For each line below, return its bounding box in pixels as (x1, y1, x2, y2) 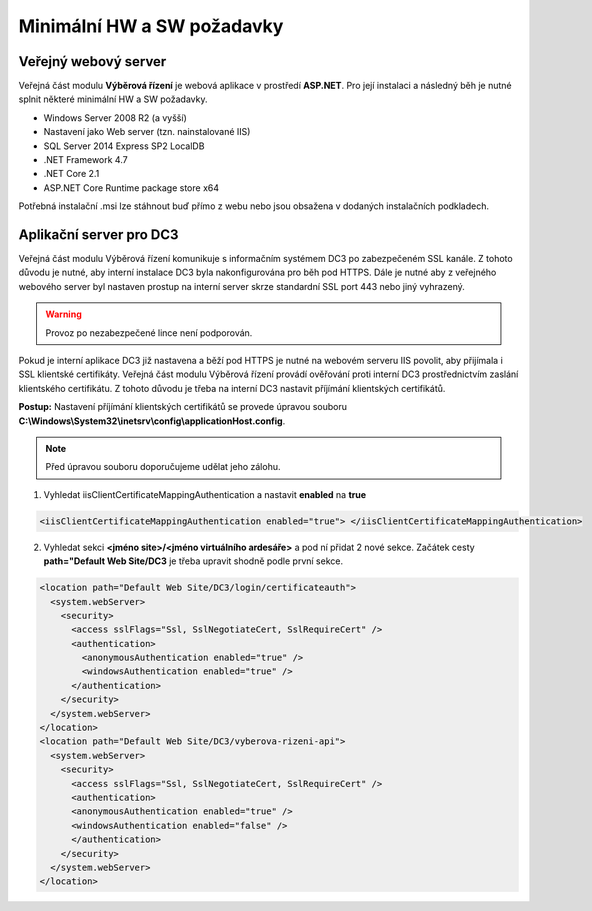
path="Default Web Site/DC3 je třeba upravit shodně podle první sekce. (43, 555, 344, 567)
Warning (45, 308, 82, 320)
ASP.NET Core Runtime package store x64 (43, 181, 220, 194)
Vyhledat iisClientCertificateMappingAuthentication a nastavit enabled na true (43, 488, 367, 500)
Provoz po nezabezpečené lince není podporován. (45, 326, 253, 339)
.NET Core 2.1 (43, 168, 100, 180)
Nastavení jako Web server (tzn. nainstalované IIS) (43, 126, 251, 138)
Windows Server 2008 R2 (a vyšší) (43, 111, 187, 124)
